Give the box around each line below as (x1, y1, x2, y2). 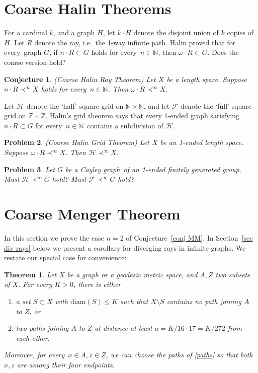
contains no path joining (166, 295, 241, 306)
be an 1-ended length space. (160, 137, 244, 147)
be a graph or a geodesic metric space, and (67, 269, 198, 279)
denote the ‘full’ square (181, 100, 252, 111)
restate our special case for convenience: (4, 252, 127, 263)
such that (120, 295, 148, 306)
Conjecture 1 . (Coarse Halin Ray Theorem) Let (4, 73, 156, 84)
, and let (143, 100, 170, 111)
